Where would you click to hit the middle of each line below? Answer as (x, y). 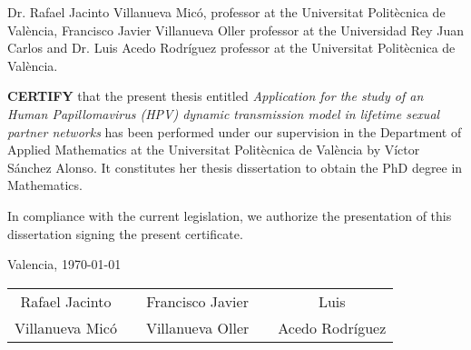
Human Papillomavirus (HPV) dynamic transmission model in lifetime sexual (224, 113)
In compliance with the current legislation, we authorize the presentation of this (230, 215)
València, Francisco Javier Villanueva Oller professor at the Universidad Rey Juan (236, 30)
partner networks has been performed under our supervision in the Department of (235, 131)
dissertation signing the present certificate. (125, 233)
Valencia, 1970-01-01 (64, 264)
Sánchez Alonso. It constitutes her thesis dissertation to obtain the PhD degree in (235, 167)
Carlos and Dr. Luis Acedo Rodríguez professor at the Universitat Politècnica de (231, 48)
